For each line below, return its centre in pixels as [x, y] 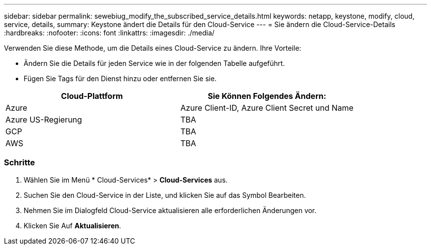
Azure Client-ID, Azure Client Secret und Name [267, 108]
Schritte [20, 163]
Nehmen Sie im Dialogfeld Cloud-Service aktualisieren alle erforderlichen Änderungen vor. [170, 210]
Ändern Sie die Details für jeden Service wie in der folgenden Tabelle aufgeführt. [154, 63]
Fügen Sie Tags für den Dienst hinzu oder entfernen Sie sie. [120, 78]
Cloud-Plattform [92, 96]
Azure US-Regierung [44, 120]
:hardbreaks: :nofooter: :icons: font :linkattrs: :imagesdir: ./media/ [109, 33]
